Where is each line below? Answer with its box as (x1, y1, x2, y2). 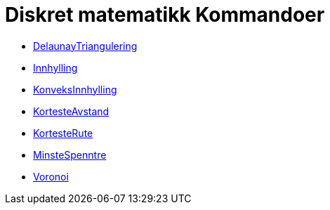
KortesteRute (33, 126, 93, 139)
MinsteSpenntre (33, 148, 107, 161)
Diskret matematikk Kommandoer (5, 3, 325, 27)
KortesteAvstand (33, 105, 110, 117)
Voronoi (33, 170, 69, 183)
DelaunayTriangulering (33, 39, 138, 52)
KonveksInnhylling (33, 83, 117, 96)
